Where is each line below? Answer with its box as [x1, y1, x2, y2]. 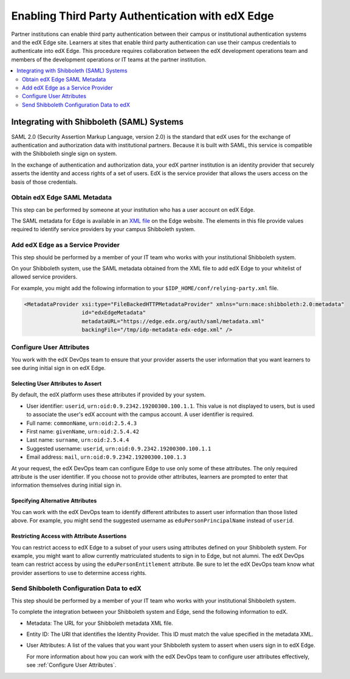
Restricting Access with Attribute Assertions [11, 532, 127, 540]
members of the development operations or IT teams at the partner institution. [11, 55, 207, 63]
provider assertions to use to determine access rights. [11, 569, 147, 576]
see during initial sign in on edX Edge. [11, 364, 106, 372]
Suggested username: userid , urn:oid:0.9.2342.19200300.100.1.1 [26, 445, 211, 452]
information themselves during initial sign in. [11, 481, 122, 489]
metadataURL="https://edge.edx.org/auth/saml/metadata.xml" [81, 318, 264, 325]
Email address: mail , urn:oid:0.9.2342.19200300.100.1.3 [26, 453, 187, 461]
